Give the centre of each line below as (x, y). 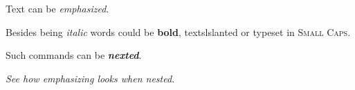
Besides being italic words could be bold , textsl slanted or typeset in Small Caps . (178, 31)
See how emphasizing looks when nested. (90, 78)
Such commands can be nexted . (74, 55)
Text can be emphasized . (57, 8)
